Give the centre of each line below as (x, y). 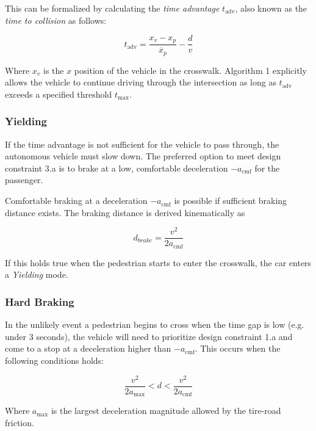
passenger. (24, 180)
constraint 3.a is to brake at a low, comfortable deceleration (117, 168)
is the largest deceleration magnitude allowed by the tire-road (166, 411)
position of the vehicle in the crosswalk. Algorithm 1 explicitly (190, 70)
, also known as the (271, 8)
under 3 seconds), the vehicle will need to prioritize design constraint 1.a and (149, 336)
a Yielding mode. (37, 274)
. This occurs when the (238, 348)
